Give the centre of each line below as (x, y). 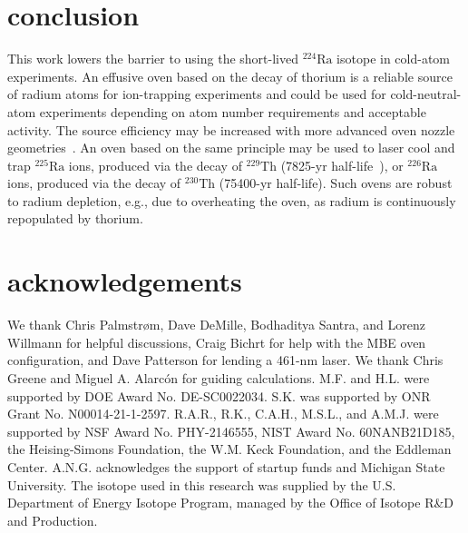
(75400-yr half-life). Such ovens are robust (336, 183)
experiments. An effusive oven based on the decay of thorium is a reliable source (230, 76)
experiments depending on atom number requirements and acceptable (233, 111)
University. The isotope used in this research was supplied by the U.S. (202, 484)
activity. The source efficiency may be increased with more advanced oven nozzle (231, 129)
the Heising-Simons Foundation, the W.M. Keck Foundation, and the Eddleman (229, 449)
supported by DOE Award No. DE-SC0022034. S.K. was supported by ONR (219, 395)
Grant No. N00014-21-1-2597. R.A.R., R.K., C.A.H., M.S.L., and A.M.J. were (223, 414)
